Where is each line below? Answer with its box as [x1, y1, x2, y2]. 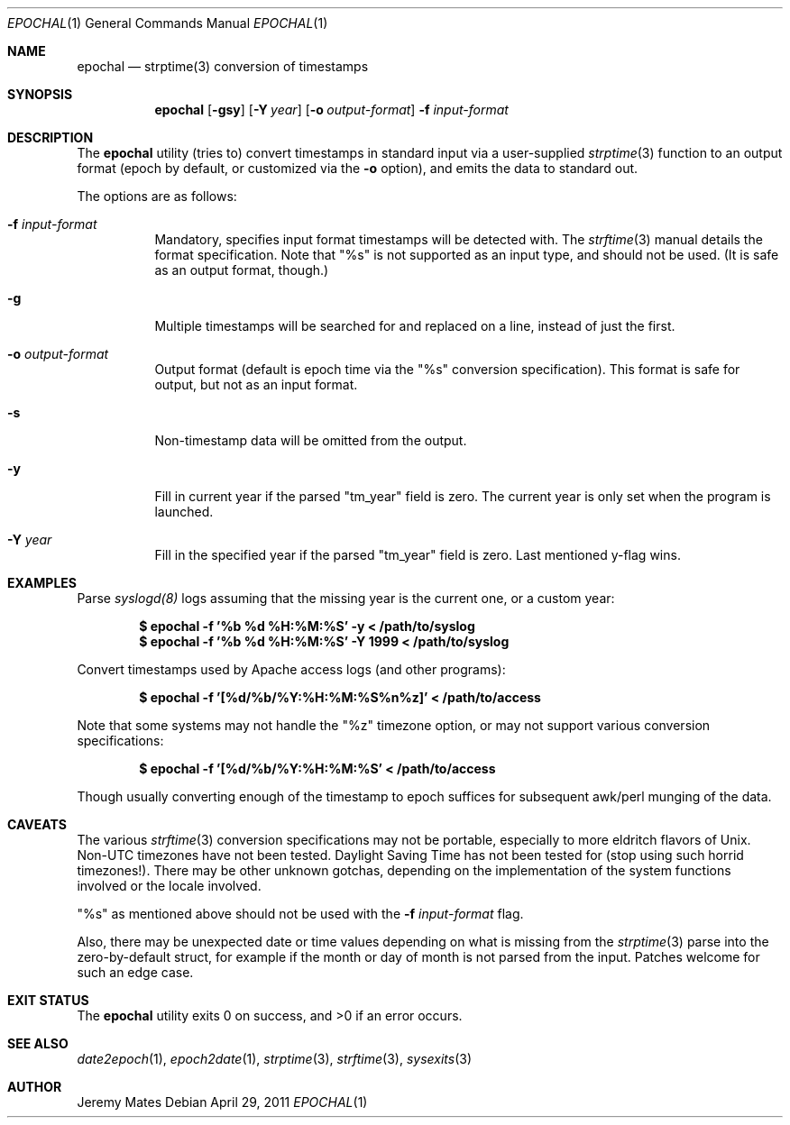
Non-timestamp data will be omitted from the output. [154, 433, 467, 448]
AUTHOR [7, 1079, 62, 1094]
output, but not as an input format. [154, 377, 358, 392]
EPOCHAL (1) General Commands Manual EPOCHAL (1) [7, 15, 328, 31]
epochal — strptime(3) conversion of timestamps [77, 59, 369, 74]
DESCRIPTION [7, 130, 94, 145]
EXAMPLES [7, 575, 77, 590]
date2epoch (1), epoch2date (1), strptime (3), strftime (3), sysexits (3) [77, 1051, 473, 1066]
